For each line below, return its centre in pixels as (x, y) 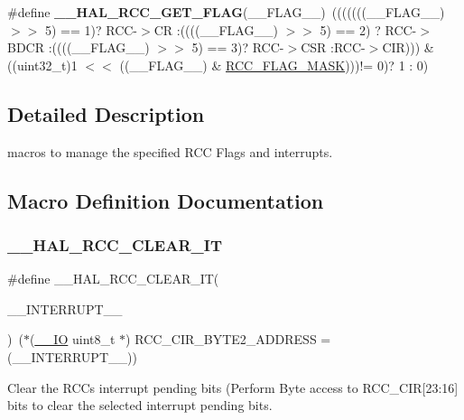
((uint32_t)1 (42, 65)
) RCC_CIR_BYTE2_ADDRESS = (228, 339)
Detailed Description (106, 113)
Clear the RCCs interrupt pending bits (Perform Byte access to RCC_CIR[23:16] (233, 387)
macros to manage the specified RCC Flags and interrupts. (170, 151)
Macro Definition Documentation (166, 200)
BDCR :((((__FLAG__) (79, 47)
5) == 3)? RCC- (238, 47)
